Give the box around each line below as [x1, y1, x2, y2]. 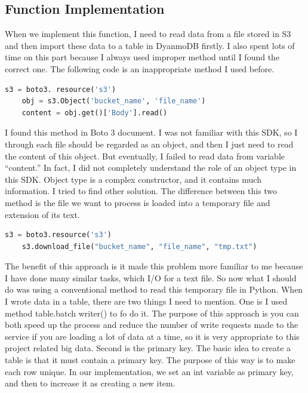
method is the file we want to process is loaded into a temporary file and [5, 196, 270, 208]
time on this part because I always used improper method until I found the [5, 51, 280, 63]
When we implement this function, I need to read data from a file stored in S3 [5, 27, 291, 40]
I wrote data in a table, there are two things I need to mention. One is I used [5, 295, 288, 308]
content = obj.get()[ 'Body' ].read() [21, 108, 168, 117]
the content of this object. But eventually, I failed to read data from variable [5, 149, 285, 162]
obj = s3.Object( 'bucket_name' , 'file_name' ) [21, 97, 206, 106]
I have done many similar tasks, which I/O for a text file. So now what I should [5, 271, 297, 284]
